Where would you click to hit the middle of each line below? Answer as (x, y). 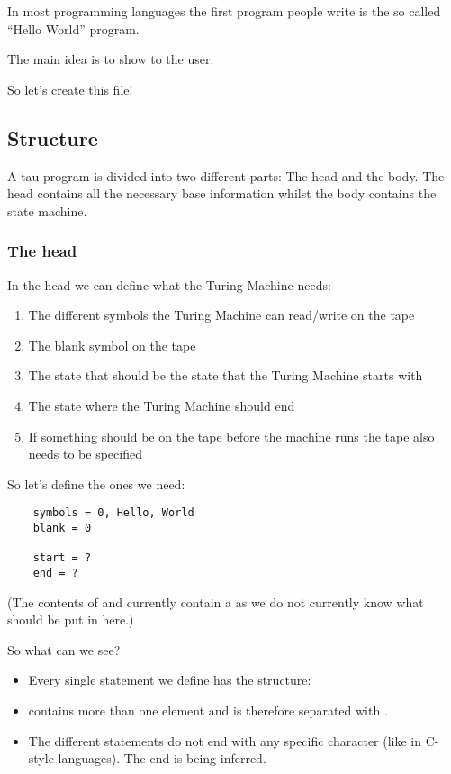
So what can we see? (64, 649)
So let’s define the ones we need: (96, 483)
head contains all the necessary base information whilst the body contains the (222, 193)
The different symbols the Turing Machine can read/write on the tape (221, 315)
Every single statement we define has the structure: (170, 680)
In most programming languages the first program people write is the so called (224, 11)
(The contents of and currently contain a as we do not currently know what (216, 601)
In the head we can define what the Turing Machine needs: (169, 284)
